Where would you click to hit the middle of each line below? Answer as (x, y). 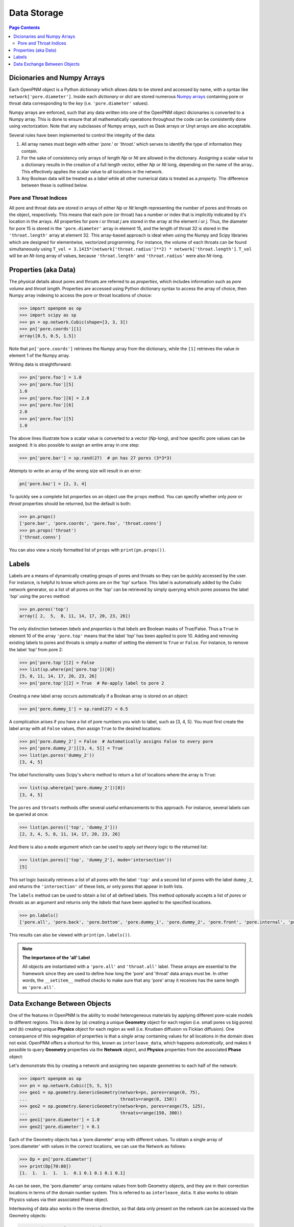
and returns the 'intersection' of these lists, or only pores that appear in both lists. (96, 886)
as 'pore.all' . (39, 987)
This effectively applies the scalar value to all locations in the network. (92, 171)
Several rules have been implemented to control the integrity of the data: (82, 135)
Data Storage (36, 13)
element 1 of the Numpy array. (39, 355)
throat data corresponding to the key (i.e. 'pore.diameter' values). (79, 104)
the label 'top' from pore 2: (36, 649)
